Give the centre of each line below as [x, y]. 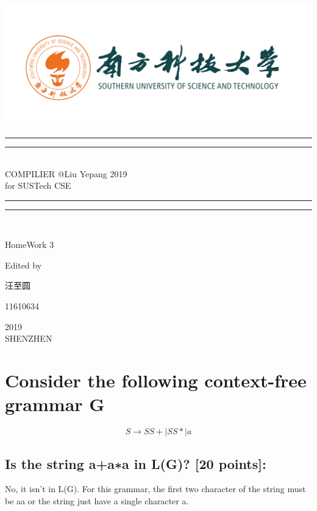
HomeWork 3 [30, 245]
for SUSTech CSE [38, 185]
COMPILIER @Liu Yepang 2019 [66, 173]
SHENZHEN [29, 338]
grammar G [55, 404]
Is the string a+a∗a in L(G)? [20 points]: [136, 463]
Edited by [23, 265]
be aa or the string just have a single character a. [97, 500]
